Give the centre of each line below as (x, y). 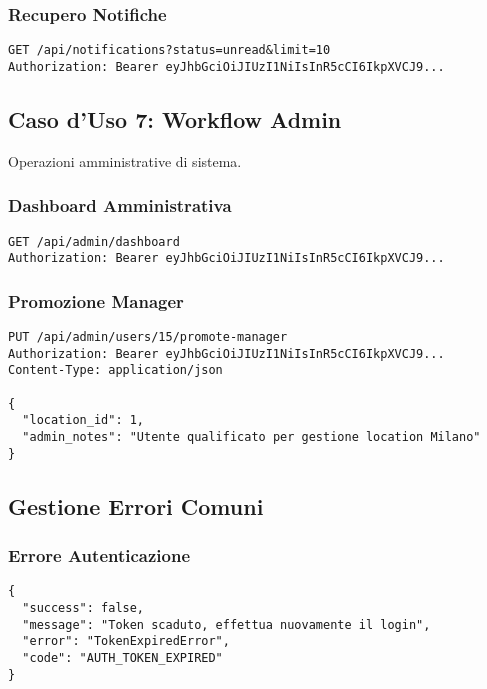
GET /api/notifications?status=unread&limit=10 (169, 50)
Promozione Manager (96, 300)
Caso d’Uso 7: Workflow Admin (175, 118)
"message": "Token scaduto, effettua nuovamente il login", (226, 624)
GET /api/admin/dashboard (94, 241)
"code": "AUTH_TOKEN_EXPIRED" (122, 657)
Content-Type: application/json (115, 370)
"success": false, (83, 607)
